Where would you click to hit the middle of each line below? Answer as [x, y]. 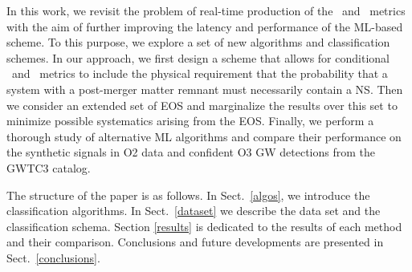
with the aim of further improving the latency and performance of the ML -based [205, 26]
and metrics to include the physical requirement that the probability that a [200, 73]
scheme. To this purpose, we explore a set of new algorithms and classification [198, 42]
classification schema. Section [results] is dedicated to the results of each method [204, 226]
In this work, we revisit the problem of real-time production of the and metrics [206, 10]
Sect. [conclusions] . [53, 257]
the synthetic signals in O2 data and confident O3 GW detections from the [191, 152]
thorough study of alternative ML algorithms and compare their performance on [204, 136]
